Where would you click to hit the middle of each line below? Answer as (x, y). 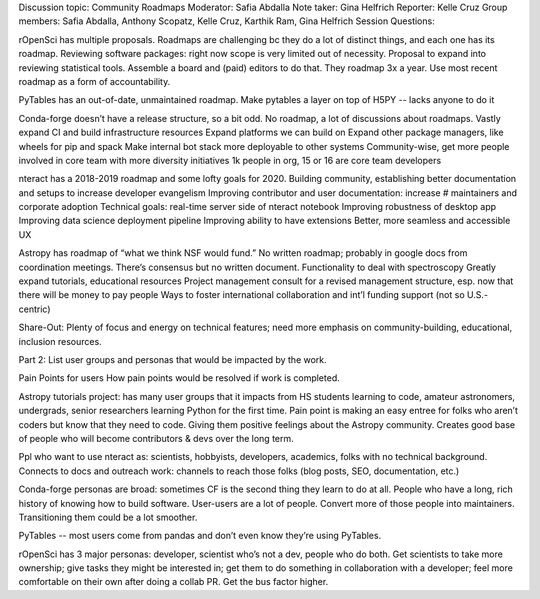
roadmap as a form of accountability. (94, 81)
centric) (34, 309)
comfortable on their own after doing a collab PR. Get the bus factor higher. (173, 582)
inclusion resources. (60, 341)
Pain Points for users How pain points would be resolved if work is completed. (179, 378)
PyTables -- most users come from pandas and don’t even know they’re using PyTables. (200, 536)
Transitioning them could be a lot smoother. (108, 517)
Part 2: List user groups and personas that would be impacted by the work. (172, 359)
